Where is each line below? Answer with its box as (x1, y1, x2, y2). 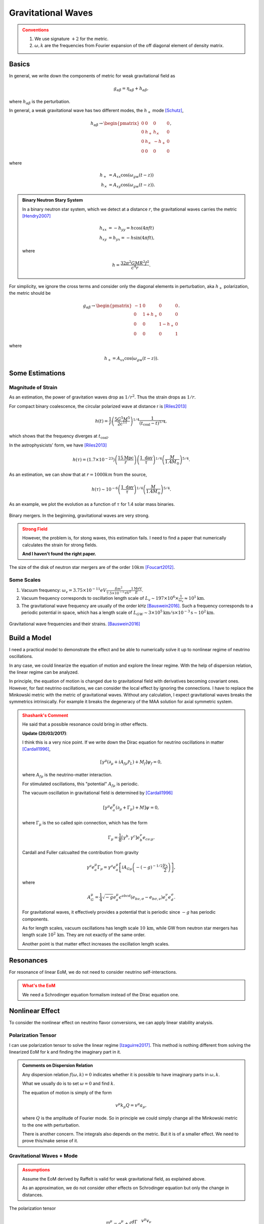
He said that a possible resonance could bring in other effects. (22, 721, 148, 727)
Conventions (22, 27, 49, 33)
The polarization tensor (9, 1205, 56, 1211)
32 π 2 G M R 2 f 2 (120, 259, 150, 266)
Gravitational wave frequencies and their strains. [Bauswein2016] (9, 621, 140, 627)
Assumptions (22, 1167, 50, 1173)
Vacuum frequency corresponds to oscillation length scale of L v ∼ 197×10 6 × (21, 595, 179, 602)
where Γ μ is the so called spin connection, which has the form (22, 820, 148, 827)
